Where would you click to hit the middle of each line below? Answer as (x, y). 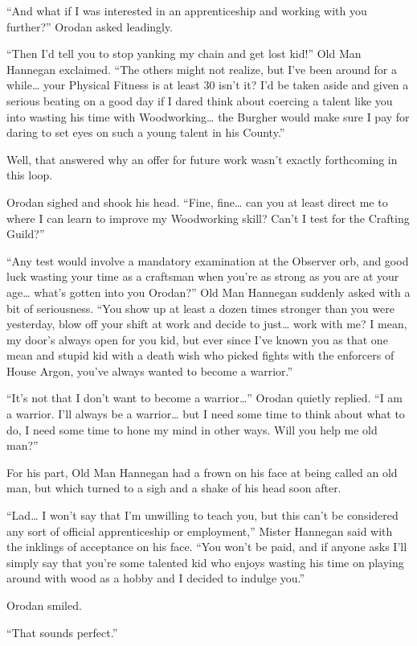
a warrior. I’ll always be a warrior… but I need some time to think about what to (206, 414)
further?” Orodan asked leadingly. (90, 26)
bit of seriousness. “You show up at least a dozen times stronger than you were (200, 308)
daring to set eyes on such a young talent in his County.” (146, 132)
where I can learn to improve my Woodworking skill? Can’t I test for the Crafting (208, 218)
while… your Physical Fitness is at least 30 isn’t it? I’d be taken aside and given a (208, 85)
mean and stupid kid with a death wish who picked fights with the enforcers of (200, 355)
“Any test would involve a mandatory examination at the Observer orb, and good (208, 260)
